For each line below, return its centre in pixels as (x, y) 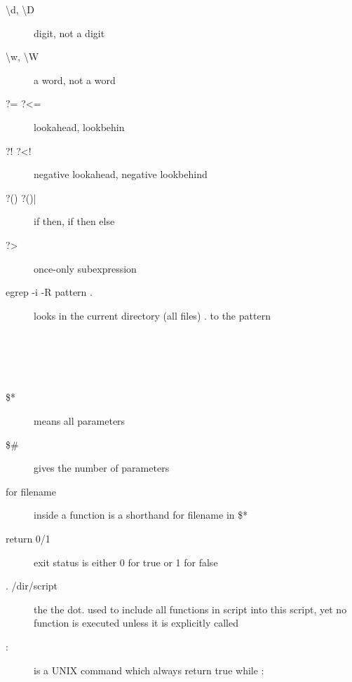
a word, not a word (75, 80)
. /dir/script (32, 586)
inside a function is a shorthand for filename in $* (141, 515)
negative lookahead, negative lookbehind (121, 174)
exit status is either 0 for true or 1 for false (126, 562)
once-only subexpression (85, 268)
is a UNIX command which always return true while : (149, 670)
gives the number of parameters (102, 468)
